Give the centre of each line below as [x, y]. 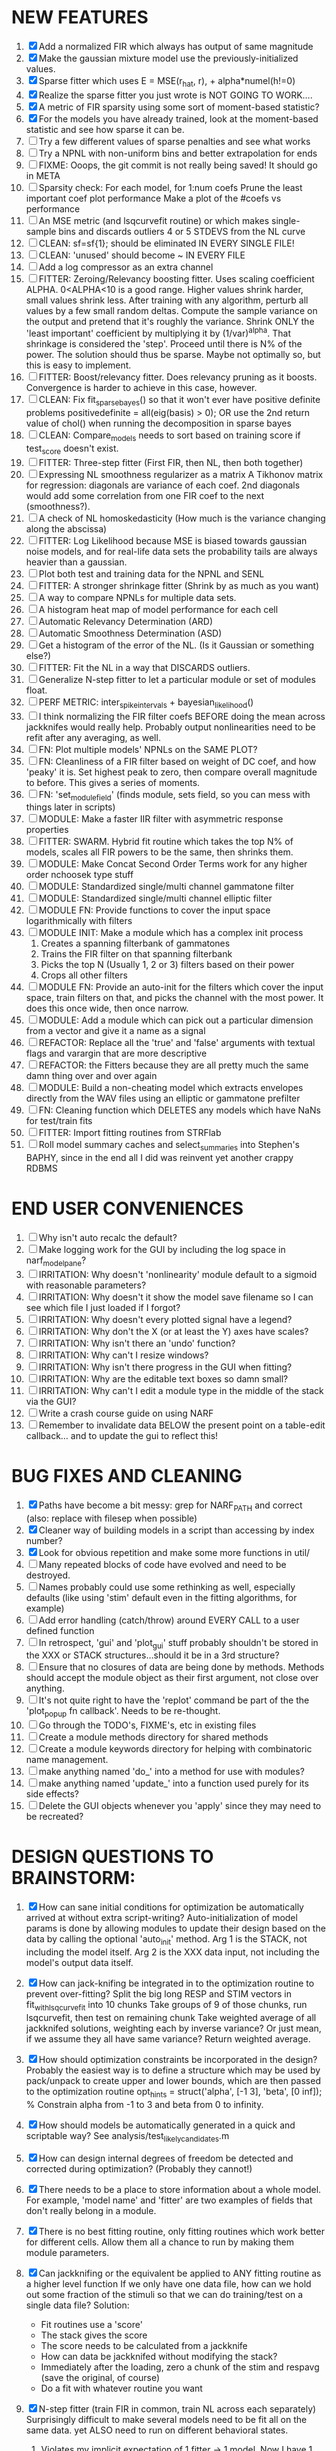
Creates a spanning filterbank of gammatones [135, 943]
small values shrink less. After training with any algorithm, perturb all [167, 300]
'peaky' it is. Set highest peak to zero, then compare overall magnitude [171, 772]
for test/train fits [59, 1121]
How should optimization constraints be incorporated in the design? [178, 2059]
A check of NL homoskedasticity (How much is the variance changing [182, 518]
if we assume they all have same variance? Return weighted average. [168, 2038]
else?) [38, 655]
